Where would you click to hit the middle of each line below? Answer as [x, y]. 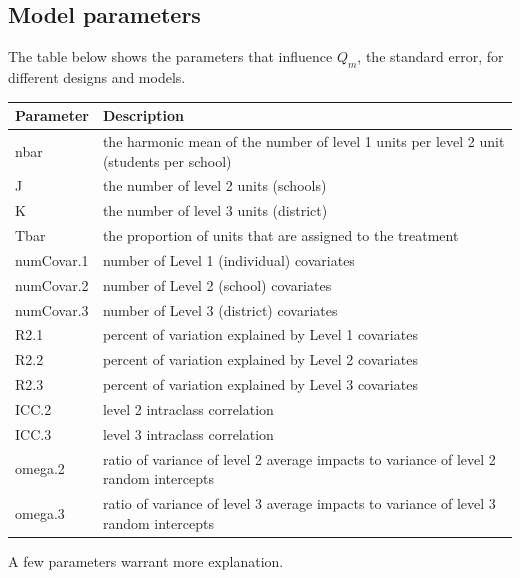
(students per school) [167, 160]
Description [143, 115]
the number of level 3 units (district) [215, 210]
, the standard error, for [430, 56]
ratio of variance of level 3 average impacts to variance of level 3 [299, 503]
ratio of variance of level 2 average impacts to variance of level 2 [299, 458]
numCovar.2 [52, 284]
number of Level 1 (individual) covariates [228, 259]
